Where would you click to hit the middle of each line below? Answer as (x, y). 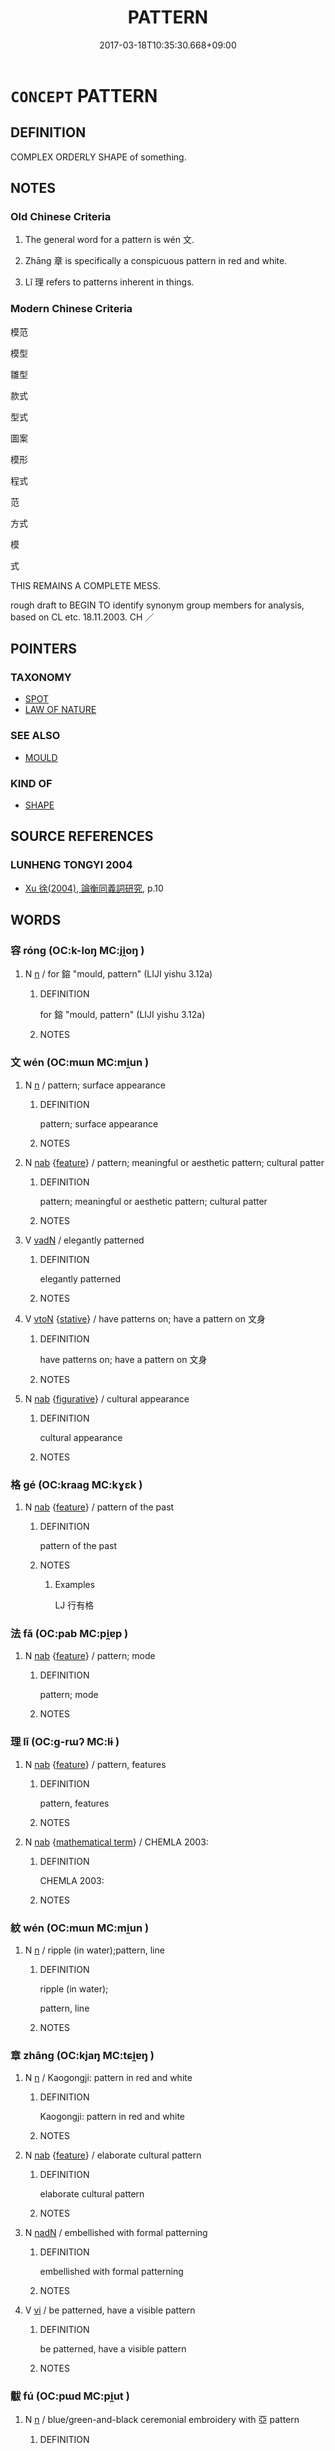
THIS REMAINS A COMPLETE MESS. (85, 585)
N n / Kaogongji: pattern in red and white (108, 2078)
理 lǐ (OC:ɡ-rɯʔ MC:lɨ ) (65, 1742)
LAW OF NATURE (60, 710)
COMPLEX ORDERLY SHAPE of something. (98, 157)
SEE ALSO (35, 736)
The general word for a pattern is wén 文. (109, 240)
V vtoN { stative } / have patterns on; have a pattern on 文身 (145, 1318)
